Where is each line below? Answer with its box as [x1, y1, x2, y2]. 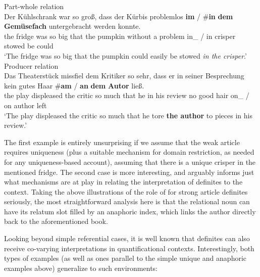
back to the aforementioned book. [4, 216, 108, 226]
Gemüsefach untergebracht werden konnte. [4, 21, 141, 31]
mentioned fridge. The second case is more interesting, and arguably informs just [4, 166, 254, 177]
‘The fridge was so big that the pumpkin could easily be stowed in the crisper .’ [4, 50, 247, 61]
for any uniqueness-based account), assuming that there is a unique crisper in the [4, 156, 256, 167]
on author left [4, 100, 47, 110]
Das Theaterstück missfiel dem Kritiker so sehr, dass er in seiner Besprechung [4, 70, 244, 81]
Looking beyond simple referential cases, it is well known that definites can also [4, 233, 250, 244]
